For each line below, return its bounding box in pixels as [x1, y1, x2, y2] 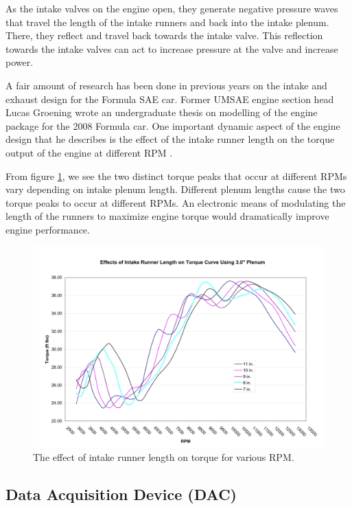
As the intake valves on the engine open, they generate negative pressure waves [5, 1, 338, 15]
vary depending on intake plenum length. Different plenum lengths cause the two [5, 182, 345, 196]
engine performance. [5, 222, 90, 236]
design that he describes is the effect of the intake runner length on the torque [5, 132, 335, 146]
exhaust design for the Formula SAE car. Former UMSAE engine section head [5, 91, 334, 106]
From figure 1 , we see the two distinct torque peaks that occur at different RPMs [5, 168, 347, 183]
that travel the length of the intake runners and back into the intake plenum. [5, 14, 329, 29]
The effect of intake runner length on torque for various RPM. [33, 450, 294, 464]
